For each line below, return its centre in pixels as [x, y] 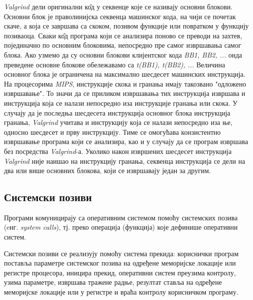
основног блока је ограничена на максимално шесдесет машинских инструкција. [125, 74]
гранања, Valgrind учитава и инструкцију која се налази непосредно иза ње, [118, 122]
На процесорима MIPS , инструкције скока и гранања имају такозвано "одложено [125, 83]
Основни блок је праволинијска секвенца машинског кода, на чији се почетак [120, 16]
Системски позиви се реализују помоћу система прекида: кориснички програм [121, 253]
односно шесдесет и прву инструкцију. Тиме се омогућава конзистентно [112, 132]
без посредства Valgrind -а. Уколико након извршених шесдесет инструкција [118, 151]
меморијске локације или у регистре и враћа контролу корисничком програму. [121, 292]
